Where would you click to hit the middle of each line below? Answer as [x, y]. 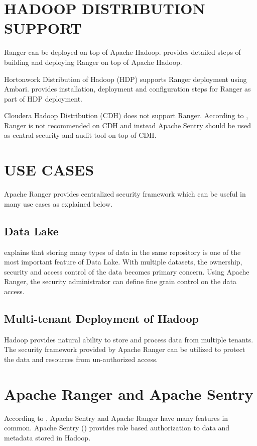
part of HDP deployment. [43, 98]
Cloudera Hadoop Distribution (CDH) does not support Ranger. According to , [126, 115]
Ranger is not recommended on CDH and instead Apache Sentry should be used [127, 125]
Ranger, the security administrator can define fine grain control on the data [120, 281]
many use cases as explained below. [58, 203]
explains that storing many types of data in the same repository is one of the [122, 252]
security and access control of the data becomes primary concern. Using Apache [127, 271]
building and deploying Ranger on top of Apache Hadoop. [93, 62]
